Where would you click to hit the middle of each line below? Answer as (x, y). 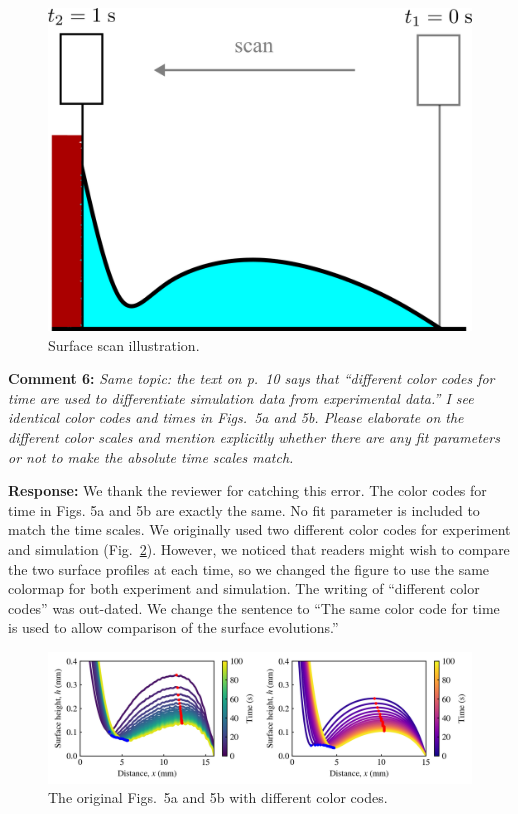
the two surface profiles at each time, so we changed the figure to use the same (249, 568)
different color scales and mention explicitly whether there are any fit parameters (254, 436)
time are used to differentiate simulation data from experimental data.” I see (241, 397)
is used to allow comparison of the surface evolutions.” (173, 627)
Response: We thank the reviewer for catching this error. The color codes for (247, 490)
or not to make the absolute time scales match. (151, 456)
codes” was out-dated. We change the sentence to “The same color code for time (254, 607)
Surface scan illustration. (124, 344)
